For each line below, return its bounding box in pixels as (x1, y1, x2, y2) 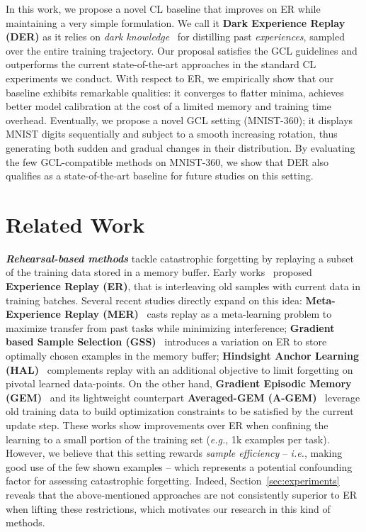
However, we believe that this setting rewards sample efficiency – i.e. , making (6, 445, 343, 460)
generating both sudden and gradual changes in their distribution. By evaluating (6, 140, 355, 155)
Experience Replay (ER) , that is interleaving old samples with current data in (6, 279, 361, 294)
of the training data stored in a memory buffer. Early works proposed (6, 265, 312, 279)
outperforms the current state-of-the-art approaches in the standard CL (6, 57, 316, 72)
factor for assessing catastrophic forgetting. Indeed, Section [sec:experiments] (6, 473, 340, 488)
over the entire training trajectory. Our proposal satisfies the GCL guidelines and (6, 43, 358, 57)
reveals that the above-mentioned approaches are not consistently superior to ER (6, 487, 358, 501)
